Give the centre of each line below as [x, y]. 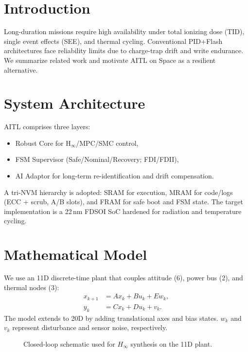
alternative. [21, 69]
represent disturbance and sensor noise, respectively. [90, 327]
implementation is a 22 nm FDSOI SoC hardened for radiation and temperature [123, 211]
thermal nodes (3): [32, 287]
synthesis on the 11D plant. [171, 343]
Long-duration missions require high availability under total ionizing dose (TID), [124, 31]
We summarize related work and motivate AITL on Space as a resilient [110, 60]
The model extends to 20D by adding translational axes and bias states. [111, 318]
